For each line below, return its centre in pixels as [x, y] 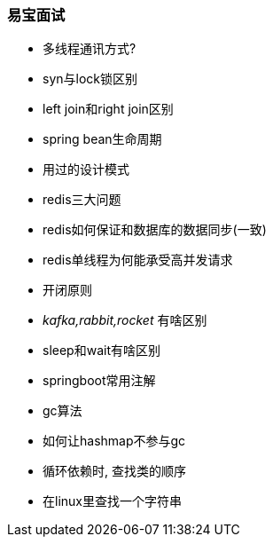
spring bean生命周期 [102, 139]
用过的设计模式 [86, 170]
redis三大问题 [82, 200]
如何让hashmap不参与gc [114, 441]
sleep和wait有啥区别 [101, 351]
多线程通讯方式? [90, 49]
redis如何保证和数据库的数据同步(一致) [155, 230]
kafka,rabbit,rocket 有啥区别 [125, 320]
